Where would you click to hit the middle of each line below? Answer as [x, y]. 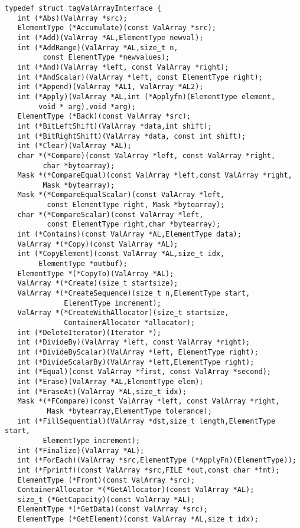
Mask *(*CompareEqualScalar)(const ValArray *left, [121, 195]
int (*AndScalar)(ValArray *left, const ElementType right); [140, 77]
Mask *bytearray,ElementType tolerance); [129, 411]
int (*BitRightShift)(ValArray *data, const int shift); [132, 136]
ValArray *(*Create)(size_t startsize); [98, 283]
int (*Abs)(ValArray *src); [72, 18]
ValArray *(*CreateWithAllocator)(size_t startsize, [123, 313]
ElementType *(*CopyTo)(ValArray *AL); [96, 273]
